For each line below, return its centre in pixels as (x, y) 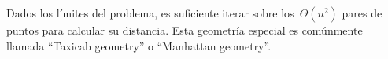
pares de (362, 13)
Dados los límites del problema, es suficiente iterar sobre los (150, 13)
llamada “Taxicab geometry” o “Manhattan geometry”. (139, 45)
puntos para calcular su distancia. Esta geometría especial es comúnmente (185, 30)
